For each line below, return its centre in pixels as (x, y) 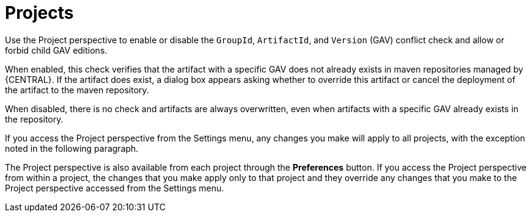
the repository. (34, 119)
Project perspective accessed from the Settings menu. (115, 188)
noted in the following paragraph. (72, 148)
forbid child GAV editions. (56, 50)
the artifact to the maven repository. (77, 90)
